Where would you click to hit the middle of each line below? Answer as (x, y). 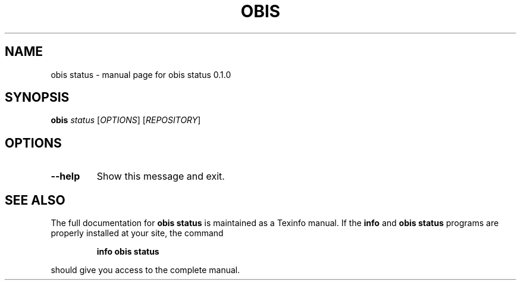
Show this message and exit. (161, 176)
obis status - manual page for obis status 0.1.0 (141, 74)
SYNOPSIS (37, 98)
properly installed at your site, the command (137, 233)
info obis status (128, 252)
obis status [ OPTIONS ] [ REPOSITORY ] (126, 120)
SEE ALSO (35, 200)
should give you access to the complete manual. (145, 270)
